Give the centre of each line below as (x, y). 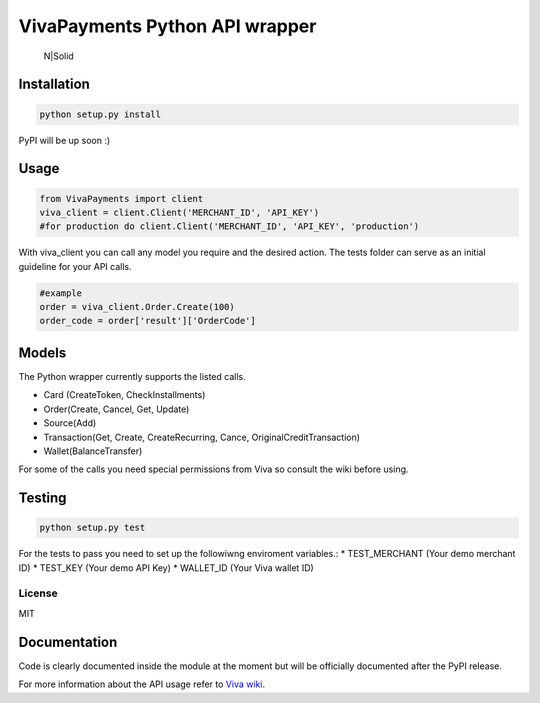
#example (61, 293)
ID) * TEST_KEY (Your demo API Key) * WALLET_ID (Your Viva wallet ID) (166, 567)
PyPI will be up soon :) (64, 140)
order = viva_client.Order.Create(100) (137, 307)
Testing (42, 498)
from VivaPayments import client (121, 198)
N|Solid (58, 56)
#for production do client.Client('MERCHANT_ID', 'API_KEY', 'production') (229, 226)
